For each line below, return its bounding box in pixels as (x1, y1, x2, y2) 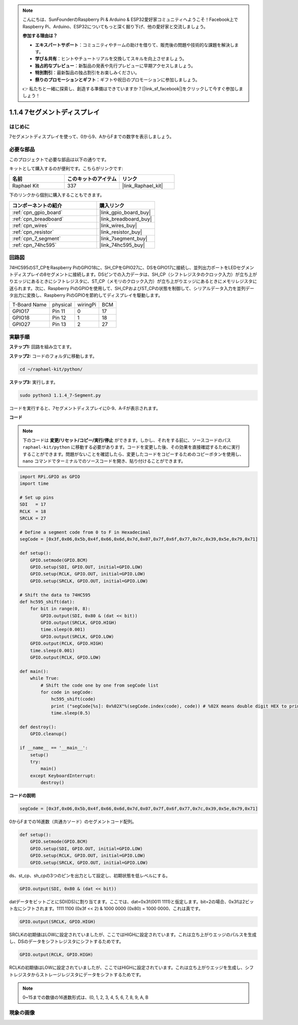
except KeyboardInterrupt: (30, 773, 96, 779)
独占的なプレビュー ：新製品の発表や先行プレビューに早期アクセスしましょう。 (35, 63, 196, 69)
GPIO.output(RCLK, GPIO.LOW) (30, 655, 101, 660)
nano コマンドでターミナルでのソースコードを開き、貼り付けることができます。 (22, 458, 186, 464)
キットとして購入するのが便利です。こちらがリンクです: (9, 165, 124, 171)
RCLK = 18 (19, 508, 46, 514)
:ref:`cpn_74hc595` (12, 241, 57, 248)
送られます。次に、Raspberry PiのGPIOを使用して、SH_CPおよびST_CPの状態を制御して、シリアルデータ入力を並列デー (9, 285, 254, 291)
